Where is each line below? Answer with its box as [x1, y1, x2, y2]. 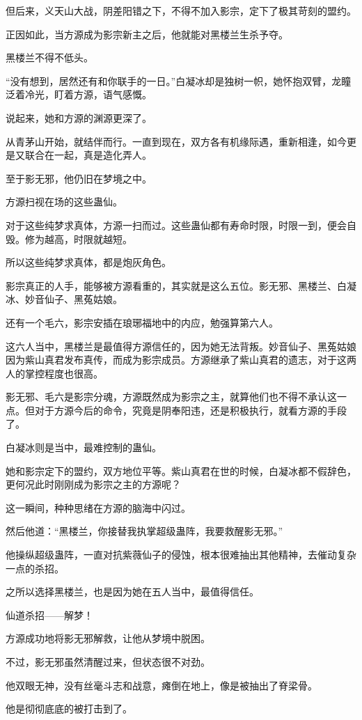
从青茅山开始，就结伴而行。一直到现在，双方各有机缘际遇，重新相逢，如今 [6, 134, 347, 148]
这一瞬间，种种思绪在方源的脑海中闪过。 [6, 500, 191, 515]
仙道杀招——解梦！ [6, 607, 93, 622]
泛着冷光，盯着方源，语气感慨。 [6, 87, 152, 102]
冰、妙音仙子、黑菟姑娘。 [6, 292, 123, 306]
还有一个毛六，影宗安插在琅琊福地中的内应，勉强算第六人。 [6, 315, 278, 329]
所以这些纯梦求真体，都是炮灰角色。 [6, 255, 171, 269]
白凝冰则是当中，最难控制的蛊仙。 [6, 440, 162, 455]
